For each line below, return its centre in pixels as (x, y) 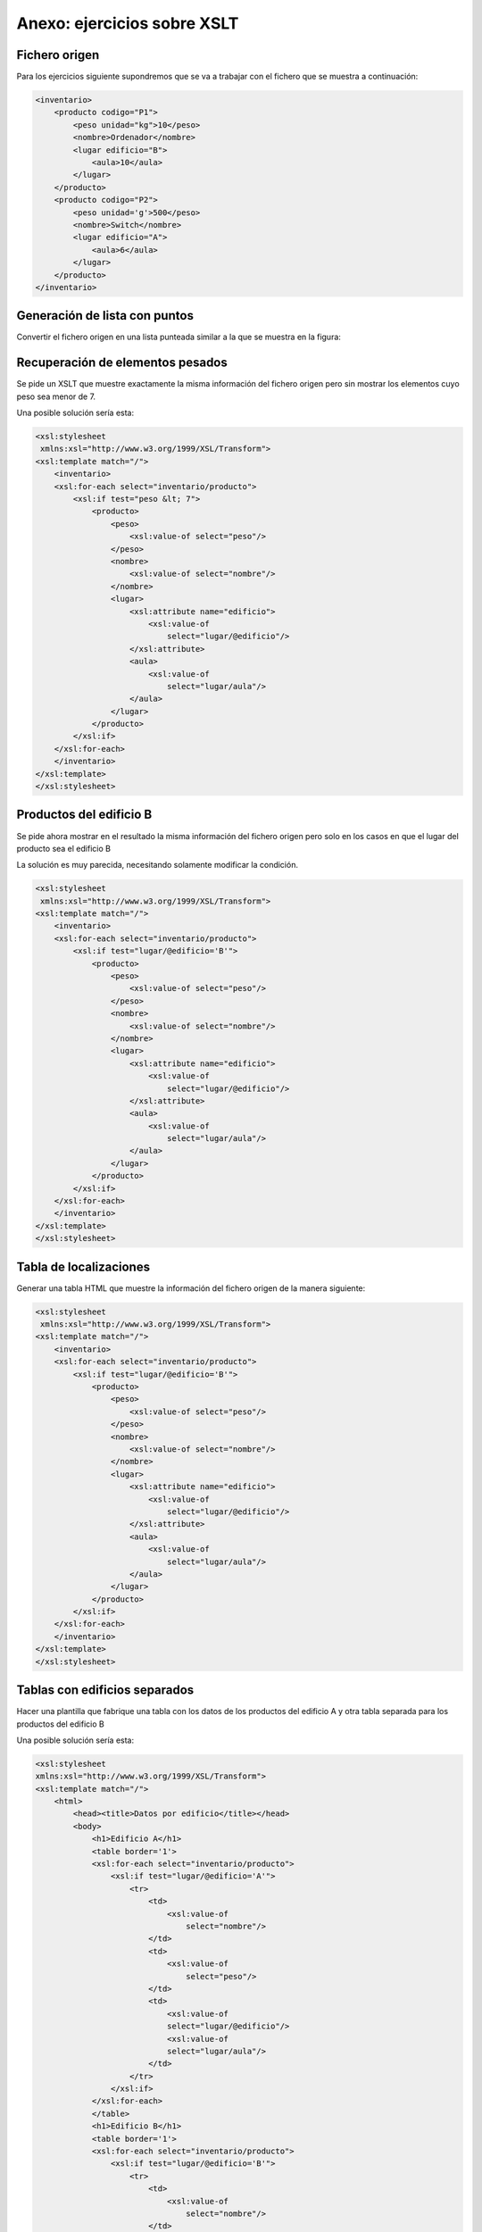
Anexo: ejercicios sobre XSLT (128, 23)
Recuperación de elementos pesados (122, 363)
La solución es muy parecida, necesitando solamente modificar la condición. (158, 865)
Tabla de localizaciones (83, 1266)
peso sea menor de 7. (56, 396)
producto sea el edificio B (64, 848)
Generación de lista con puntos (105, 316)
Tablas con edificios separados (105, 1691)
